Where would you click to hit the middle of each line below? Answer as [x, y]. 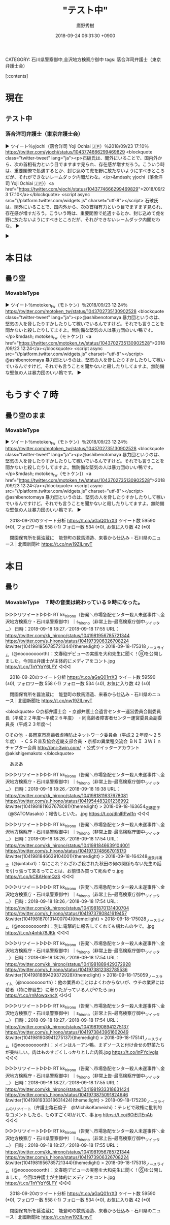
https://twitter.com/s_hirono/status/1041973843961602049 [67, 1032]
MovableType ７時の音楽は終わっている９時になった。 [74, 603]
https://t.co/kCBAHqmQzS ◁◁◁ [40, 876]
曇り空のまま [25, 415]
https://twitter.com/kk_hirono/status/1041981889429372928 [68, 964]
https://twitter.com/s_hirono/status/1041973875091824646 [67, 1095]
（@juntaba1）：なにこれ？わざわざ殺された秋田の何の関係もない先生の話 [85, 863]
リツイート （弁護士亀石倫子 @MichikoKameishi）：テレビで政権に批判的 [87, 1108]
